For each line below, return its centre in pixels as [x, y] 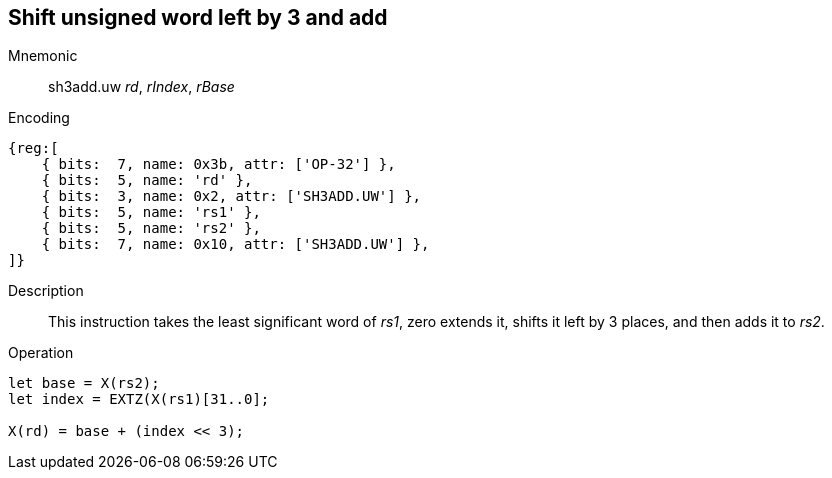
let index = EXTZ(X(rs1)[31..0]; [139, 399]
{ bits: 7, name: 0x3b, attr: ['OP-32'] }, [218, 164]
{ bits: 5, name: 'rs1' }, [151, 212]
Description [46, 291]
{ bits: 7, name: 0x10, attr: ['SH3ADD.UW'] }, [235, 244]
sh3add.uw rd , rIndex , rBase [141, 87]
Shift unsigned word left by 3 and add [198, 17]
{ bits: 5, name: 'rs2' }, [151, 228]
